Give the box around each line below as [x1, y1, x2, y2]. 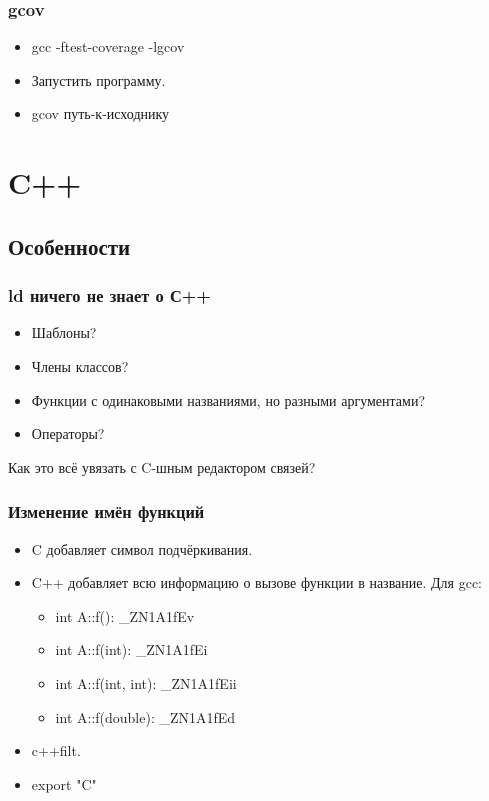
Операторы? [31, 423, 105, 444]
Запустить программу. [31, 69, 166, 90]
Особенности [8, 230, 131, 261]
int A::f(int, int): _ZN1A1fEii [55, 672, 237, 693]
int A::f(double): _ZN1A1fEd [55, 706, 236, 727]
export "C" [31, 773, 97, 794]
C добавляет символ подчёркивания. [31, 538, 253, 559]
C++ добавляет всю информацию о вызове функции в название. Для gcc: [31, 572, 482, 593]
